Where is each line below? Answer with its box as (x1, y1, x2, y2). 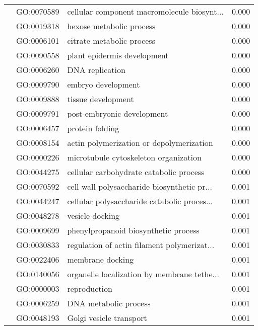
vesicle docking (67, 210, 120, 221)
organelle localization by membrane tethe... (67, 268, 219, 280)
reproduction (67, 283, 112, 294)
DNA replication (67, 64, 125, 75)
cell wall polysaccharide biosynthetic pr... (67, 181, 212, 192)
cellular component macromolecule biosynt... (67, 6, 224, 17)
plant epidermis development (67, 49, 169, 61)
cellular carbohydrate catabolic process (67, 166, 205, 178)
